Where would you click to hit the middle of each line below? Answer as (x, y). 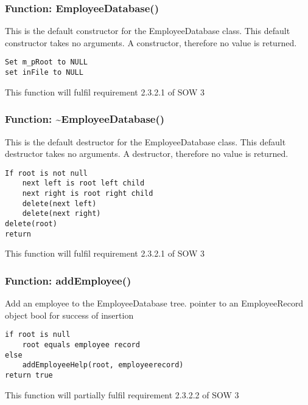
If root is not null (47, 173)
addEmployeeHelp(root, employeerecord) (103, 365)
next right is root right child (88, 194)
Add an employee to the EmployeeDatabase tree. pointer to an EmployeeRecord (154, 303)
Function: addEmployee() (68, 280)
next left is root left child (83, 183)
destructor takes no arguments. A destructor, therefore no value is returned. (147, 154)
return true (29, 375)
